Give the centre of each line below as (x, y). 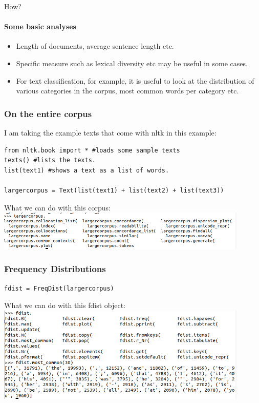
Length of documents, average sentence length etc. (95, 46)
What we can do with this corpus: (57, 207)
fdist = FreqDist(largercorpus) (59, 288)
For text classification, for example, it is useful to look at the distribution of (135, 80)
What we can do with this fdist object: (65, 305)
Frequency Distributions (55, 269)
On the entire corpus (48, 113)
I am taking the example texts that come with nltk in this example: (110, 132)
